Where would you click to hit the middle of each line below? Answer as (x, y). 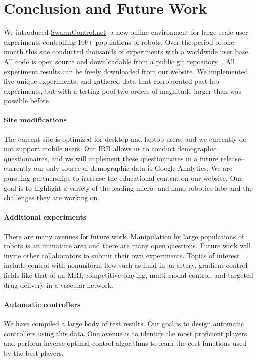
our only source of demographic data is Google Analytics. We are (133, 168)
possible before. (27, 100)
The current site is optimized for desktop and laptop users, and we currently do (125, 139)
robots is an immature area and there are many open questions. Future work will (127, 246)
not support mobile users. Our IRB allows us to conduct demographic (110, 149)
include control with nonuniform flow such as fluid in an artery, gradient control (126, 265)
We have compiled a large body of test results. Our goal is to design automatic (124, 323)
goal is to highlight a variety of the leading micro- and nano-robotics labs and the (128, 187)
